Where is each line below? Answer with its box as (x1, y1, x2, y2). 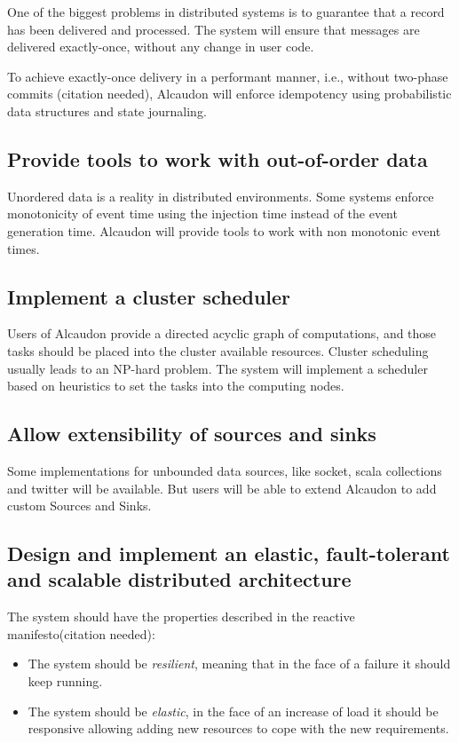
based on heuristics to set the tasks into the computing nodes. (7, 376, 344, 395)
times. (7, 239, 40, 257)
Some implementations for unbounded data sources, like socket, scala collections (7, 461, 442, 479)
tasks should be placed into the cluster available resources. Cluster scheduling (7, 341, 429, 360)
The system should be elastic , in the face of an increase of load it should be (28, 701, 439, 720)
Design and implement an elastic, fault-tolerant (7, 540, 450, 567)
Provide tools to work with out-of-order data (7, 145, 428, 172)
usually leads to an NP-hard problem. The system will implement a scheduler (7, 359, 428, 377)
